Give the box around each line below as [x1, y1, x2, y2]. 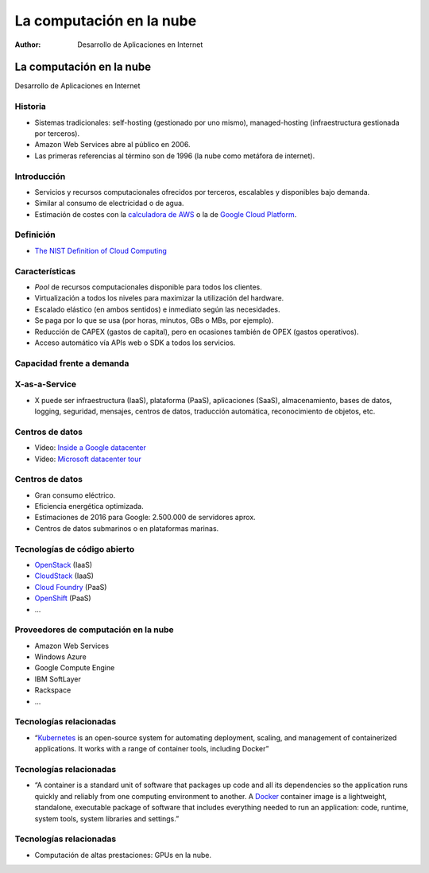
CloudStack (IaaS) [34, 571, 95, 580]
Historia [14, 101, 47, 112]
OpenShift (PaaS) [34, 593, 91, 603]
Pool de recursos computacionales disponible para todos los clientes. [34, 282, 262, 292]
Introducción [14, 171, 66, 182]
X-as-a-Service [14, 378, 77, 390]
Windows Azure [34, 652, 87, 662]
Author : [14, 40, 41, 49]
